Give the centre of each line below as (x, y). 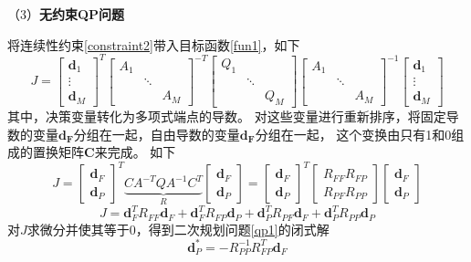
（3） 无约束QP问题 (66, 14)
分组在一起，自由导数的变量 (157, 134)
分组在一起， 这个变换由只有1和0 (353, 134)
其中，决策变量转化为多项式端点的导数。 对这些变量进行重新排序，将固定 (227, 116)
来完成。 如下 (135, 152)
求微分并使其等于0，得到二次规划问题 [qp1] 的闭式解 (178, 229)
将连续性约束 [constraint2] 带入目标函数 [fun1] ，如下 (154, 44)
